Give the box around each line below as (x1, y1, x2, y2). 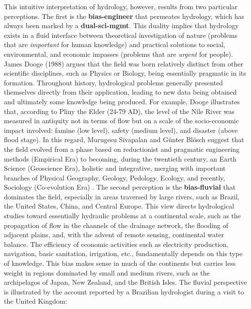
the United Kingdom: (4, 296, 67, 306)
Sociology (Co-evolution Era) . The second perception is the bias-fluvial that (4, 182, 236, 192)
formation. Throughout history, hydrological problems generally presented (4, 77, 223, 87)
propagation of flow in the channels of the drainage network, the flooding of (4, 220, 229, 230)
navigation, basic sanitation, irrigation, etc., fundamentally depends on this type (4, 248, 243, 259)
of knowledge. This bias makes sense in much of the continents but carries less (4, 258, 236, 268)
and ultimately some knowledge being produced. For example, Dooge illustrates (4, 96, 240, 106)
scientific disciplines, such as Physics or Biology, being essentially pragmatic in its (4, 68, 246, 78)
